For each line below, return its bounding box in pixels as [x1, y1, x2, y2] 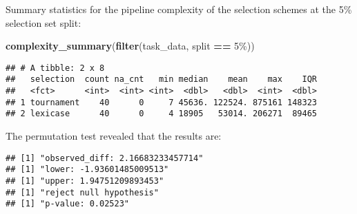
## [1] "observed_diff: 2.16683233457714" [6, 153, 204, 163]
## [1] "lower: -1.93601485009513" [6, 164, 169, 175]
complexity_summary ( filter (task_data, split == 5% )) [6, 39, 255, 53]
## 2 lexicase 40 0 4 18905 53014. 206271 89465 [6, 109, 318, 119]
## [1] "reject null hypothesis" [6, 187, 159, 197]
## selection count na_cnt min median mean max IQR [6, 74, 318, 85]
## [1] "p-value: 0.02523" [6, 199, 129, 209]
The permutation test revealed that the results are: [6, 129, 222, 143]
